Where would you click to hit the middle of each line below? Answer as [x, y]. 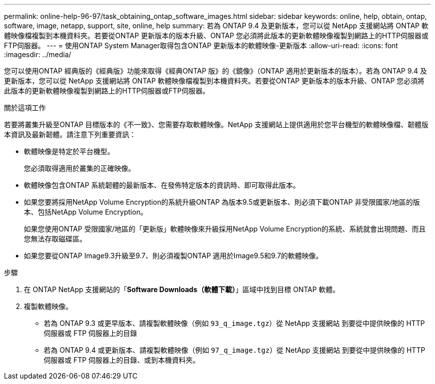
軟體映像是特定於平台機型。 [69, 151]
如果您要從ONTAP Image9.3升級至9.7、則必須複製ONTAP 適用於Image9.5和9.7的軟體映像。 [173, 256]
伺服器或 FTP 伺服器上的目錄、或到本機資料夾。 [122, 360]
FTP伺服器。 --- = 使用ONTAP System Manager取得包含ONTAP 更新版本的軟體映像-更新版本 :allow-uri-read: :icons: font [201, 45]
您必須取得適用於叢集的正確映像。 [79, 168]
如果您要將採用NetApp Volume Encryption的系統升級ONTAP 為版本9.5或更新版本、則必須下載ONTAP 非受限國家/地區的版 [222, 202]
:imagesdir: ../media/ [38, 54]
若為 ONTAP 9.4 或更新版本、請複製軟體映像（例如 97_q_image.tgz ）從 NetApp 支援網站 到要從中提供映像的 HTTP [235, 350]
